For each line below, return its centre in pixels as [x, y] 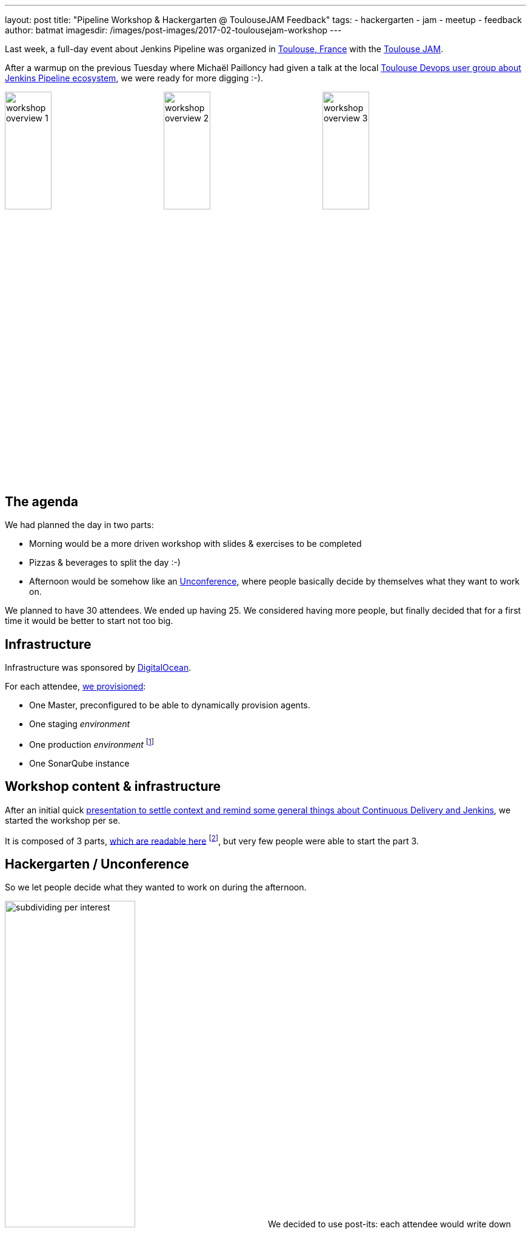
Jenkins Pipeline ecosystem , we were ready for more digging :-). [134, 78]
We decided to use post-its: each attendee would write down [389, 1224]
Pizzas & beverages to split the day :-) [105, 563]
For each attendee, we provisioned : [75, 686]
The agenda [42, 502]
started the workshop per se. [63, 820]
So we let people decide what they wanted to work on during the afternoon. [156, 887]
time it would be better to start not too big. [89, 621]
